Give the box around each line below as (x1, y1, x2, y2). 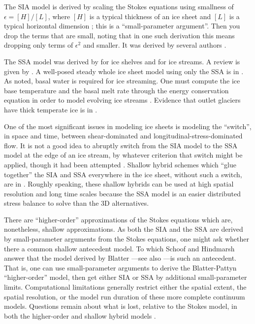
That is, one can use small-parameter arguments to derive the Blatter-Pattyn (4, 262, 237, 272)
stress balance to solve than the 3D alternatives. (4, 198, 149, 208)
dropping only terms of (4, 40, 73, 50)
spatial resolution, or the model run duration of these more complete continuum (4, 291, 245, 301)
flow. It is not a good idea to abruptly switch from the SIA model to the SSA (4, 140, 238, 150)
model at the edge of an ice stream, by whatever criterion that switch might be (4, 150, 243, 160)
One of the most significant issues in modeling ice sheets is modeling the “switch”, (4, 121, 252, 131)
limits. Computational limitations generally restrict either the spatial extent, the (4, 282, 247, 292)
